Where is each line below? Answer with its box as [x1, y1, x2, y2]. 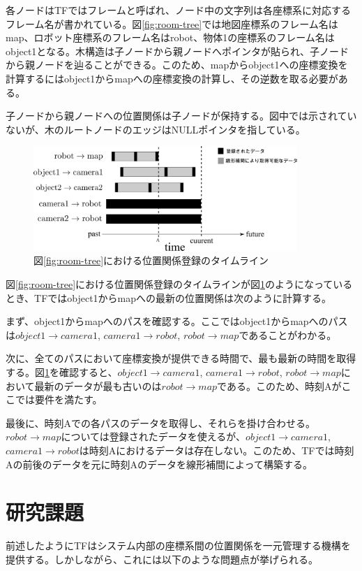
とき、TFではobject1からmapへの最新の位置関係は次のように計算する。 [6, 290, 332, 305]
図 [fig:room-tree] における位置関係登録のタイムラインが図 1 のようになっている [6, 277, 353, 291]
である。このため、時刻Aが [217, 378, 342, 393]
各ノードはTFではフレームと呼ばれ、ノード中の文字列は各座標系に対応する [6, 3, 351, 17]
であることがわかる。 [239, 327, 337, 342]
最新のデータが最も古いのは [34, 378, 162, 393]
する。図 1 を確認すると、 [6, 364, 118, 379]
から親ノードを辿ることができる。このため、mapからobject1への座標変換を [6, 57, 348, 72]
